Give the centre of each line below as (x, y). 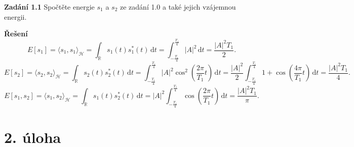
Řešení (16, 34)
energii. (15, 16)
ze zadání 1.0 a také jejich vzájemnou (178, 7)
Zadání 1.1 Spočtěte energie (49, 7)
